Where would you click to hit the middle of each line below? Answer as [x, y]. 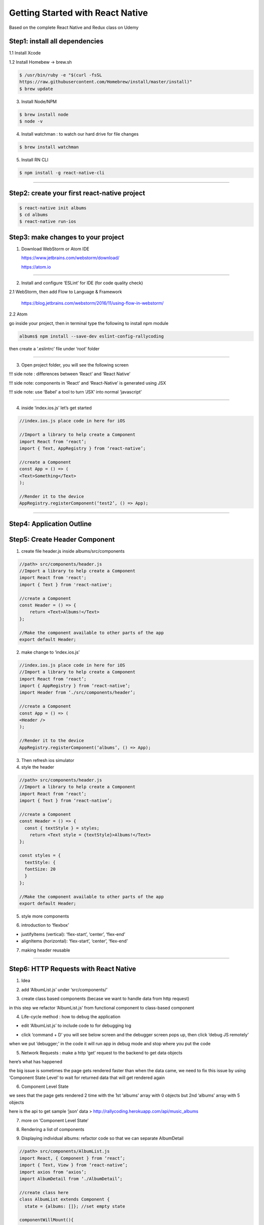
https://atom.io [36, 267]
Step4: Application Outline [50, 524]
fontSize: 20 [40, 869]
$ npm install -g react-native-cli [62, 172]
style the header [38, 767]
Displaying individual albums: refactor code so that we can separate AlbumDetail [102, 1138]
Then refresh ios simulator [48, 760]
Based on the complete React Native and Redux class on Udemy [74, 27]
